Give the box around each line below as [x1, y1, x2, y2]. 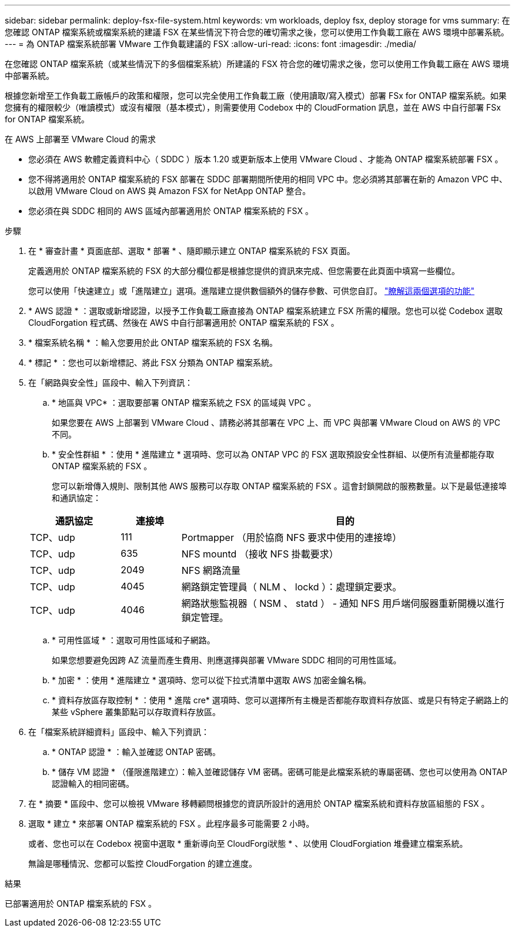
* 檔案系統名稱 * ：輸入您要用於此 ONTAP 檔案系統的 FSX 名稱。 [28, 338, 277, 348]
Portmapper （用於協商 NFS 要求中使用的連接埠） [181, 532, 402, 543]
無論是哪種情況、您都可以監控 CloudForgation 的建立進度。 [28, 858, 257, 868]
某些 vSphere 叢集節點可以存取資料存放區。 [52, 707, 220, 717]
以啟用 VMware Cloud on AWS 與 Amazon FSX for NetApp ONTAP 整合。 [28, 186, 311, 196]
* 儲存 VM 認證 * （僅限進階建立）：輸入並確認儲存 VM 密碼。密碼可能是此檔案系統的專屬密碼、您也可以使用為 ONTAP [52, 767, 507, 777]
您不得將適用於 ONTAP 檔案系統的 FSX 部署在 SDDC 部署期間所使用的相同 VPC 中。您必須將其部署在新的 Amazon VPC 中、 [28, 174, 507, 184]
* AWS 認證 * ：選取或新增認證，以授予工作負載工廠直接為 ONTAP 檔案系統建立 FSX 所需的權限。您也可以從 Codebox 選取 [28, 306, 503, 316]
